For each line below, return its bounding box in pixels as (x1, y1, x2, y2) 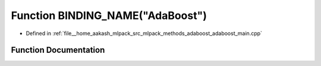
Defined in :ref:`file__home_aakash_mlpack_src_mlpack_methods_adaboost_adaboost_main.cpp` (26, 30, 263, 37)
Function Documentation (11, 45, 105, 55)
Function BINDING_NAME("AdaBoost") (11, 9, 207, 22)
